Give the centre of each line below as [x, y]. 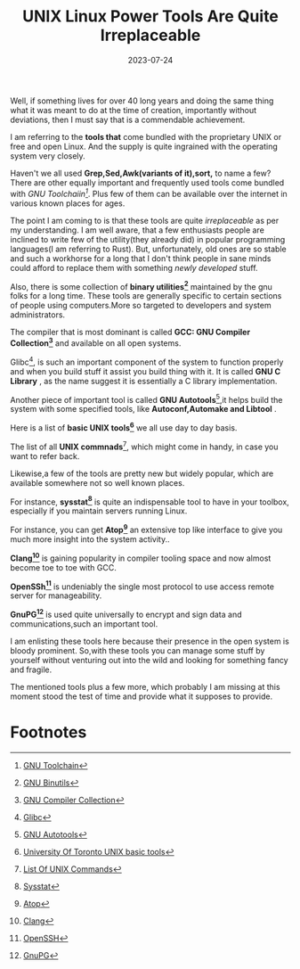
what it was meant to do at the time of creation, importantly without [134, 110]
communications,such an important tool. [84, 624]
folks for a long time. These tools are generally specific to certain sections [146, 296]
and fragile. [31, 669]
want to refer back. [45, 456]
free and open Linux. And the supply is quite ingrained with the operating [144, 146]
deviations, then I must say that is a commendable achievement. [128, 119]
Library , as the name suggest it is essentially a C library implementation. [144, 381]
